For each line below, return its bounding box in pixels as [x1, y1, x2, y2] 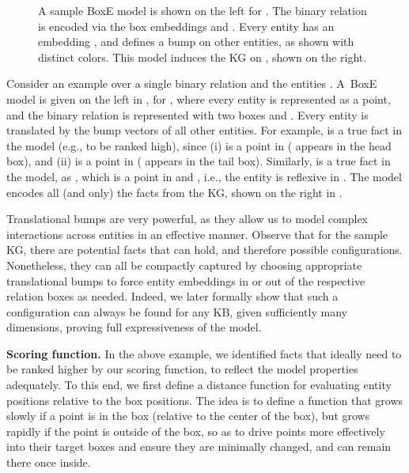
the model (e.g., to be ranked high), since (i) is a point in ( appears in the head [6, 137, 392, 153]
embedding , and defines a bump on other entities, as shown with [38, 33, 354, 50]
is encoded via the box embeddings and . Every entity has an [38, 17, 335, 34]
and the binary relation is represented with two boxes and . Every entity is [6, 106, 369, 123]
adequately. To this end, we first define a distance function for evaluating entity [6, 377, 392, 393]
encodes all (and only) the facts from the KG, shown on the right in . [6, 184, 343, 200]
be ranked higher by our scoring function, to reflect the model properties [6, 361, 358, 377]
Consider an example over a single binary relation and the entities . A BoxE [6, 75, 377, 92]
